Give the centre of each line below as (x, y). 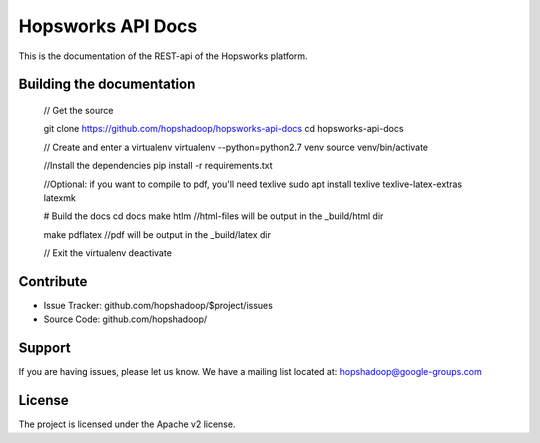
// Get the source (78, 110)
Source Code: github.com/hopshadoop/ (125, 319)
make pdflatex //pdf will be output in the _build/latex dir (157, 234)
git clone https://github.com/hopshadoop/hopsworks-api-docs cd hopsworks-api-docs (223, 129)
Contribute (53, 281)
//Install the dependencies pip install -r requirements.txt (158, 166)
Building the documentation (107, 84)
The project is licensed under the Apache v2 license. (127, 424)
